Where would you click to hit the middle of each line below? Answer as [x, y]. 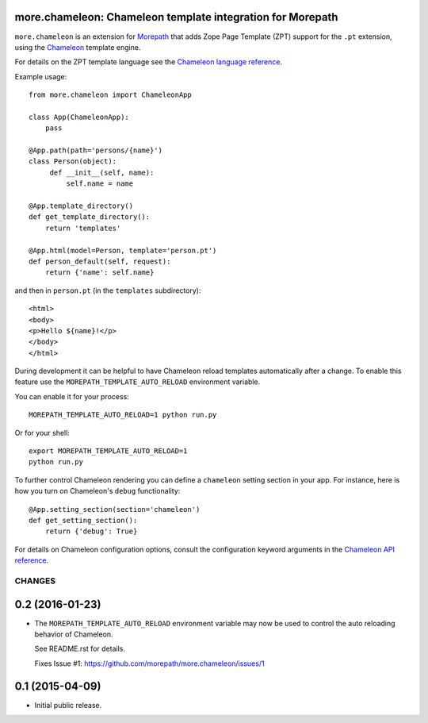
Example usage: [41, 76]
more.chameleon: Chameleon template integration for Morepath [176, 17]
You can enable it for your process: [72, 396]
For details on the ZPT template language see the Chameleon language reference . [149, 62]
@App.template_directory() [81, 206]
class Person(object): [73, 162]
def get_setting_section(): [83, 520]
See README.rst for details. [80, 649]
